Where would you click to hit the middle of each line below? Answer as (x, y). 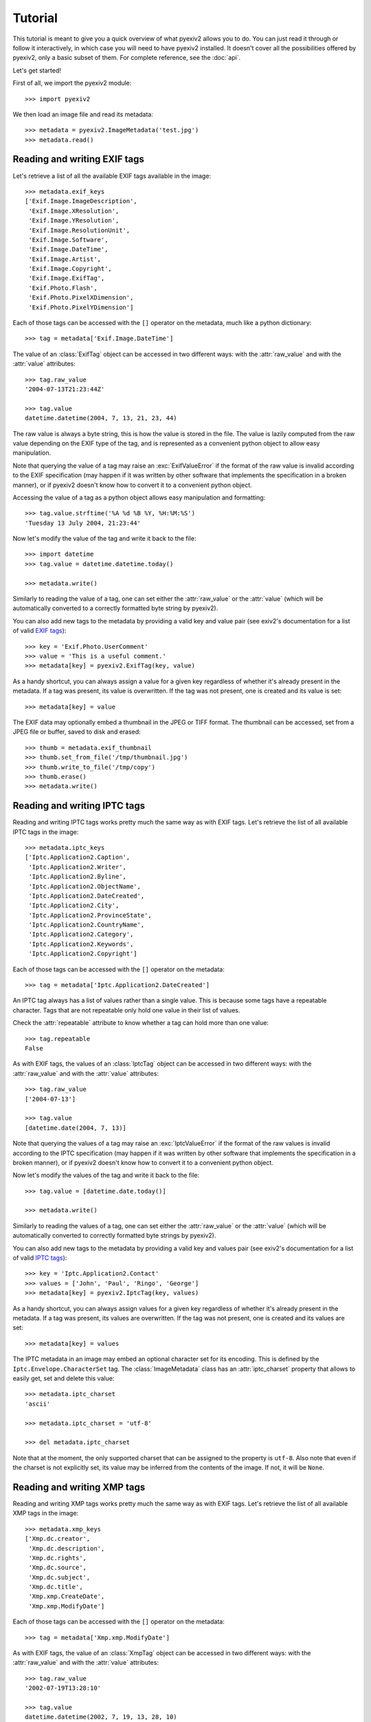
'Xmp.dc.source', (58, 1568)
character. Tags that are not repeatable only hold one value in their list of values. (126, 1010)
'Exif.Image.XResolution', (74, 211)
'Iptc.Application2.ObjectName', (85, 886)
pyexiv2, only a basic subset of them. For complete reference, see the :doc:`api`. (127, 58)
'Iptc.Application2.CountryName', (87, 925)
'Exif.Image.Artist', (65, 259)
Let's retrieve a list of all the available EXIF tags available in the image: (112, 176)
